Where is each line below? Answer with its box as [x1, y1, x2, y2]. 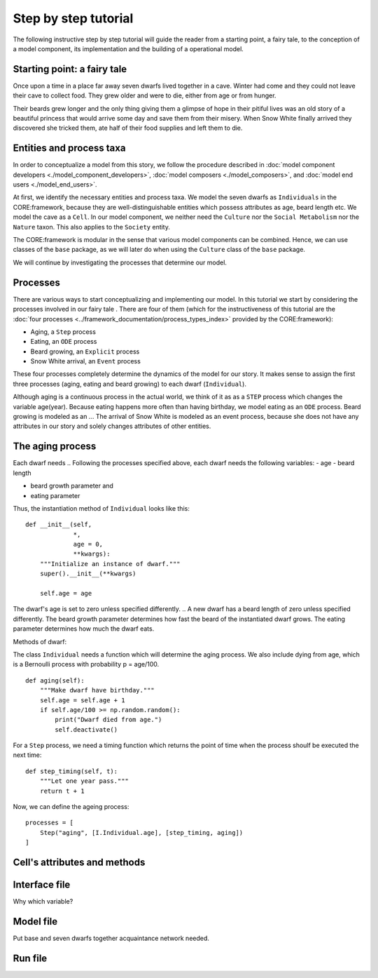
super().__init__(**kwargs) [39, 570, 136, 578]
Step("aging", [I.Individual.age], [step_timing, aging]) [39, 829, 244, 836]
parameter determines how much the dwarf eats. [13, 624, 155, 633]
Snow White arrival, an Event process [30, 357, 141, 366]
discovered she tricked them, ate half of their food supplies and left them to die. [13, 123, 243, 133]
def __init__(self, [25, 521, 92, 529]
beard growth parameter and [30, 481, 113, 490]
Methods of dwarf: [13, 637, 67, 645]
